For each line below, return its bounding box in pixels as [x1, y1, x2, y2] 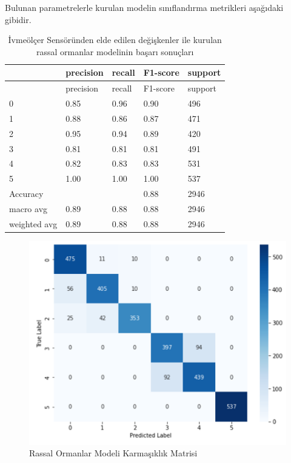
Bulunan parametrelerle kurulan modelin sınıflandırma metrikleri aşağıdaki [5, 1, 284, 13]
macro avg [9, 202, 48, 215]
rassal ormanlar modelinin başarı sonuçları [36, 45, 194, 58]
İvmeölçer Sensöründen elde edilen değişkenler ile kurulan [8, 33, 222, 46]
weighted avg [9, 217, 58, 230]
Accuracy [9, 187, 44, 200]
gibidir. [5, 13, 32, 25]
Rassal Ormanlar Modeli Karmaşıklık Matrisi [29, 447, 198, 459]
